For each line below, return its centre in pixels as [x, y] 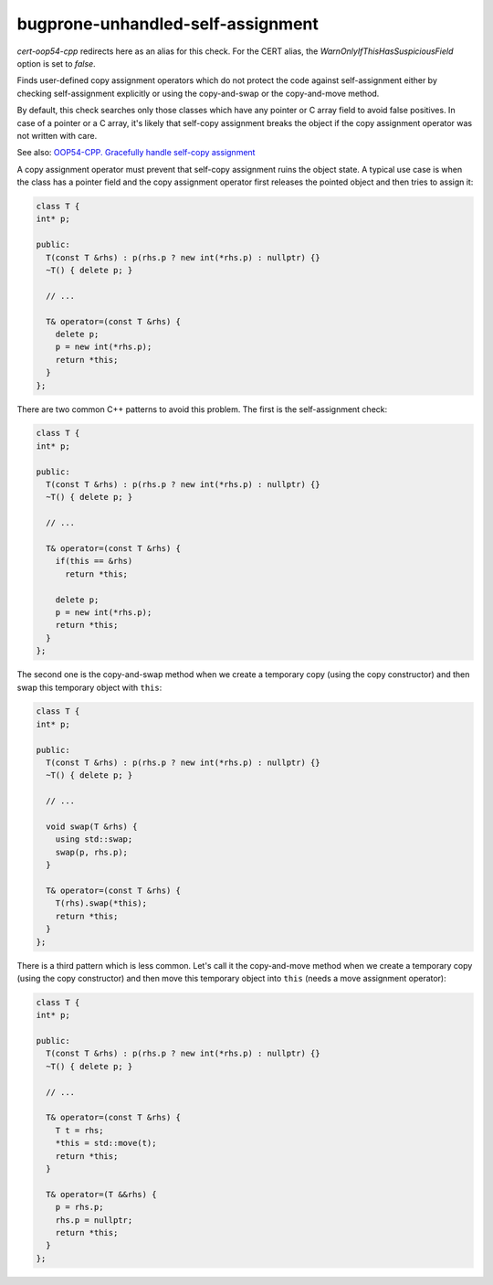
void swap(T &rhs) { [92, 827]
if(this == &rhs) [94, 561]
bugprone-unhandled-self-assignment [168, 24]
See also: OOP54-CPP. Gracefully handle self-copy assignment [136, 153]
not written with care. [57, 135]
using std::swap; [94, 839]
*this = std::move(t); [106, 1143]
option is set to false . [56, 63]
